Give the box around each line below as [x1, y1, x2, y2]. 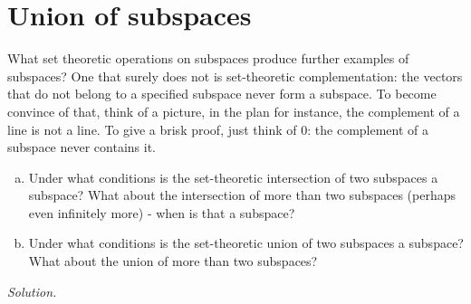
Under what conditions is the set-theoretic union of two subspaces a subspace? [28, 233, 464, 252]
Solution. [7, 281, 57, 300]
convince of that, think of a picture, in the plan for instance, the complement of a [7, 101, 460, 120]
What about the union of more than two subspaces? [28, 252, 318, 271]
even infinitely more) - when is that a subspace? [28, 203, 295, 222]
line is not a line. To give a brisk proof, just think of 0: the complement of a [7, 119, 429, 138]
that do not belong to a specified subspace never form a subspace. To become [7, 84, 437, 103]
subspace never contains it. [7, 138, 156, 157]
